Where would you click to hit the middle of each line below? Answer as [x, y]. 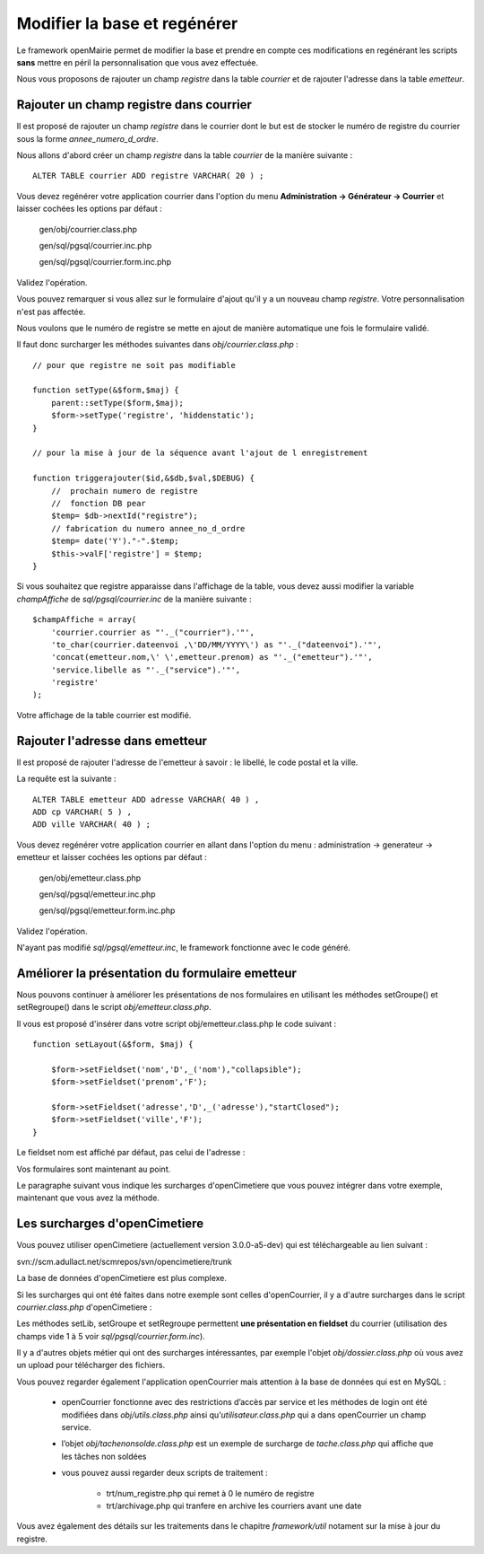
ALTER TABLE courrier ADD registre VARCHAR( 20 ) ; [148, 176]
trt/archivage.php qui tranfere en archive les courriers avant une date [234, 1506]
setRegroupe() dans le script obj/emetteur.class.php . [114, 1007]
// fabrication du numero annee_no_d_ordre [148, 528]
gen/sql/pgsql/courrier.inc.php [95, 245]
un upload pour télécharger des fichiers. [91, 1365]
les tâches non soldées [104, 1456]
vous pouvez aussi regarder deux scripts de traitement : [164, 1473]
